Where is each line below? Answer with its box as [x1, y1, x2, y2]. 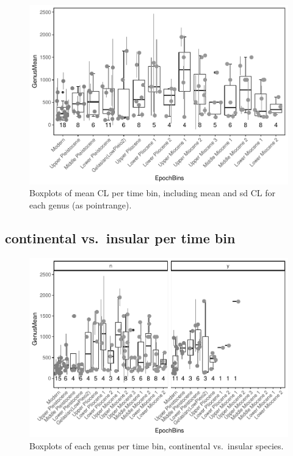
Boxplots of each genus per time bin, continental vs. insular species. [29, 439, 284, 452]
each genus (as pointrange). [29, 198, 132, 211]
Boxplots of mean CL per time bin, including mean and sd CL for [29, 186, 275, 199]
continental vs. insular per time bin [5, 228, 236, 247]
